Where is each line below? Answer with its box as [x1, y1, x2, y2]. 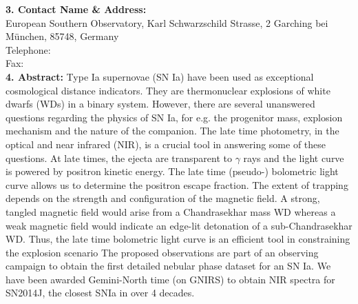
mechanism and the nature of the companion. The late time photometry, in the [6, 123, 339, 138]
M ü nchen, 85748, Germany [6, 29, 119, 43]
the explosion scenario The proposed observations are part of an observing [6, 245, 319, 259]
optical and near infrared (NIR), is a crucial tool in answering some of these [6, 136, 326, 151]
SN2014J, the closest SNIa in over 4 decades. [6, 285, 195, 300]
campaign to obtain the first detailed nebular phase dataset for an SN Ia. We [6, 259, 331, 273]
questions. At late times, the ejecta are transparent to [6, 150, 232, 165]
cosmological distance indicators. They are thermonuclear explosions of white [6, 83, 330, 97]
